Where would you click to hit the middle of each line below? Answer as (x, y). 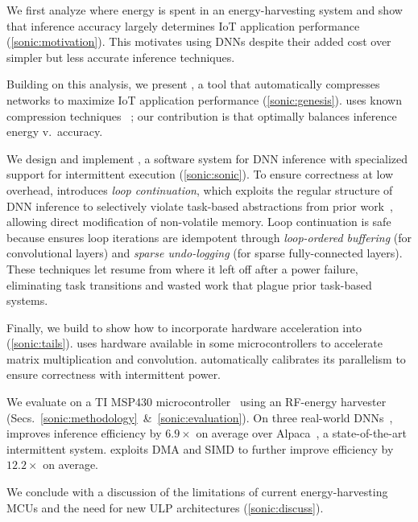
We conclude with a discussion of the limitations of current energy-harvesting (197, 492)
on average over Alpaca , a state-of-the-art (301, 433)
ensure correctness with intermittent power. (114, 374)
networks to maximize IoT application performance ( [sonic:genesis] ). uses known (204, 99)
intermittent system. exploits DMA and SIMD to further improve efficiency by (200, 448)
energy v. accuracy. (55, 132)
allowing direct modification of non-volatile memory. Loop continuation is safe (199, 222)
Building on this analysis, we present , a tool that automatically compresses (193, 84)
